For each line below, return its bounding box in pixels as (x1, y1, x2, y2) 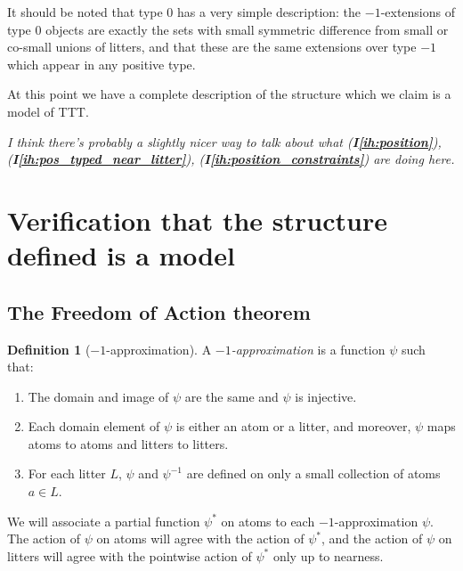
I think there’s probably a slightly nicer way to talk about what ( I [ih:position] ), (7, 132, 442, 151)
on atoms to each (221, 511, 315, 530)
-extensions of (380, 3, 455, 20)
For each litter (28, 464, 106, 483)
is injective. (295, 387, 357, 405)
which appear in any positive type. (7, 54, 196, 73)
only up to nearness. (272, 546, 384, 565)
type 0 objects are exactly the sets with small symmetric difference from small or (7, 20, 449, 38)
